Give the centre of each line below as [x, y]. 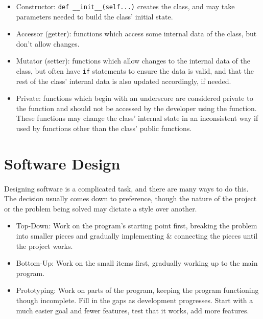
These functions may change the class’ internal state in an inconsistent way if [137, 118]
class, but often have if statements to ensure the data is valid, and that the [135, 71]
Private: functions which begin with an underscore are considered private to [135, 98]
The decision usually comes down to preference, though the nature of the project [130, 198]
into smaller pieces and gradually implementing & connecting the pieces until [137, 236]
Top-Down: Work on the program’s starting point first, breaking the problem [137, 226]
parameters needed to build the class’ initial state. [94, 16]
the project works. [44, 246]
